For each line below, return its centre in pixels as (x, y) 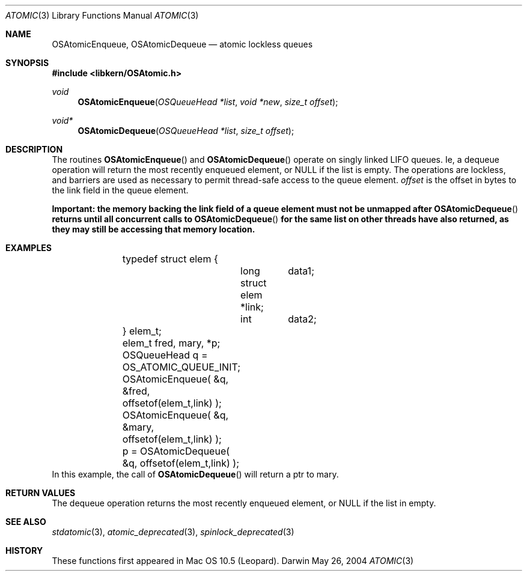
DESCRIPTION (34, 149)
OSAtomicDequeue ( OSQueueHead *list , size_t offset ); (186, 131)
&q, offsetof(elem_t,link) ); (181, 463)
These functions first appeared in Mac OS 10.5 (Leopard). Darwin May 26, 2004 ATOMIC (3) (233, 561)
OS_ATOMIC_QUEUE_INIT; (181, 367)
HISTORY (24, 550)
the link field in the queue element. (120, 190)
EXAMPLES (29, 248)
